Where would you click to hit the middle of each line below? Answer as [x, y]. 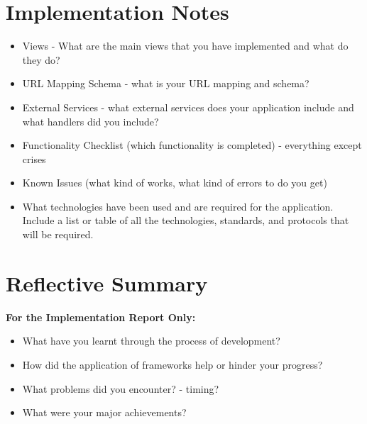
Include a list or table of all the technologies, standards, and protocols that [186, 220]
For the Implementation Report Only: [101, 317]
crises [34, 158]
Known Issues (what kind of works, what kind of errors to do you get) [175, 183]
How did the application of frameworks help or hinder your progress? [172, 364]
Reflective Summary [107, 283]
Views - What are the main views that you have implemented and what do [185, 46]
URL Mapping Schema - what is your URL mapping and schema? [166, 83]
